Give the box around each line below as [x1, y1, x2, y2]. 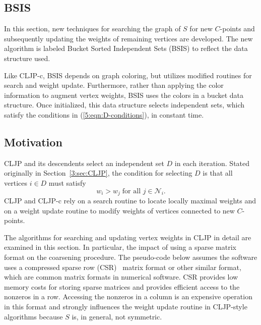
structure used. [4, 52, 50, 63]
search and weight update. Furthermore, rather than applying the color [4, 80, 224, 90]
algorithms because [4, 311, 63, 321]
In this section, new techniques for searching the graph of [4, 23, 181, 34]
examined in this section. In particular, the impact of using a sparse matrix [4, 242, 236, 252]
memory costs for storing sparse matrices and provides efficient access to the [4, 281, 240, 292]
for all [122, 187, 141, 195]
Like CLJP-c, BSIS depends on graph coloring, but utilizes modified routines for [4, 70, 252, 80]
